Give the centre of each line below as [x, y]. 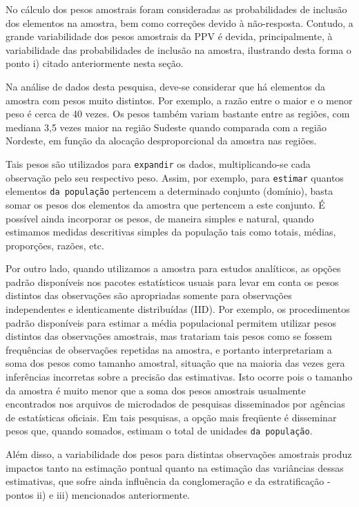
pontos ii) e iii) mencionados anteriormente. [98, 494]
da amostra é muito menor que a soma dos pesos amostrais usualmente [156, 390]
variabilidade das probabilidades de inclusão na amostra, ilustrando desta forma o [178, 49]
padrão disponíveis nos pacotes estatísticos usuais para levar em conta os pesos [172, 281]
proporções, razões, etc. [55, 245]
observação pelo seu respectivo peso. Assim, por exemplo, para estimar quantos [175, 177]
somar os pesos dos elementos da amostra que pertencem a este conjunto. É [165, 204]
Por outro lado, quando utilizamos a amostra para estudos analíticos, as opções [173, 268]
